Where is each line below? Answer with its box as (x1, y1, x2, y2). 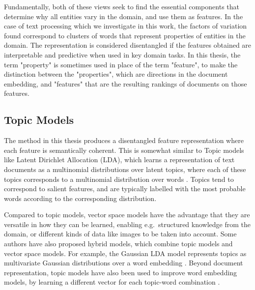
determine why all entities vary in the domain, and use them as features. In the (4, 11, 243, 21)
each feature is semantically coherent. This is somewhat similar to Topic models (4, 145, 244, 155)
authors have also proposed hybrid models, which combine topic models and (4, 238, 233, 249)
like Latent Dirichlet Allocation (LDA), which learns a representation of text (4, 154, 235, 165)
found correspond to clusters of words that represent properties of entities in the (4, 30, 246, 40)
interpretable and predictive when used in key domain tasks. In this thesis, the (4, 49, 241, 59)
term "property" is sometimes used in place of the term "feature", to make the (4, 59, 238, 69)
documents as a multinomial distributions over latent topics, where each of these (4, 164, 246, 174)
